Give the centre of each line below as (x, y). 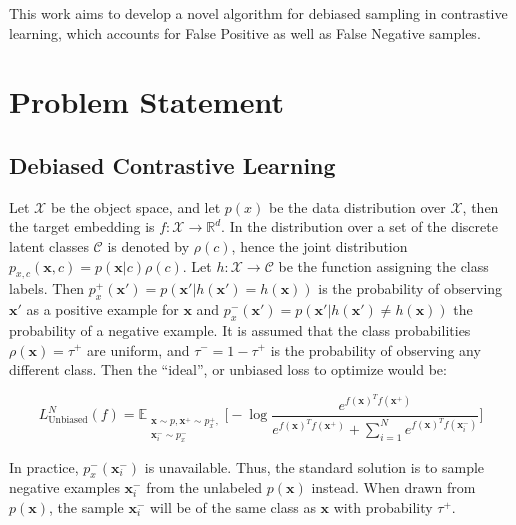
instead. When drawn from (393, 487)
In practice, (44, 466)
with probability (383, 507)
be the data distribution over (357, 206)
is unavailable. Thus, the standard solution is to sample (314, 466)
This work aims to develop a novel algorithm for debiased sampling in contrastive (258, 13)
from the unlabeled (204, 487)
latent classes (49, 245)
